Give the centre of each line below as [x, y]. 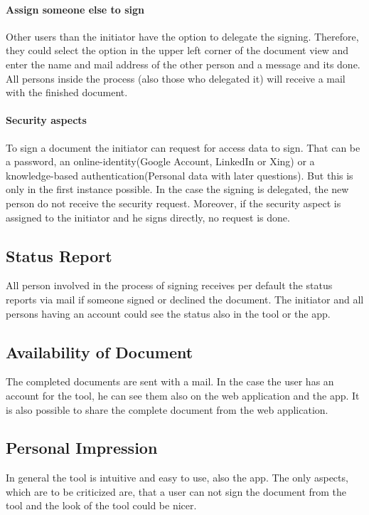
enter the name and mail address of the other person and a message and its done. [183, 64]
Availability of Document [100, 352]
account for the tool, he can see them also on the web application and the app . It [183, 395]
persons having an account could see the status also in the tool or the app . [168, 313]
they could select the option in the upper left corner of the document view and [177, 50]
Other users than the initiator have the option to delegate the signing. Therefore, [182, 36]
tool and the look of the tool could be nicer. [101, 505]
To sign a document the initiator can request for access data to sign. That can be [183, 147]
